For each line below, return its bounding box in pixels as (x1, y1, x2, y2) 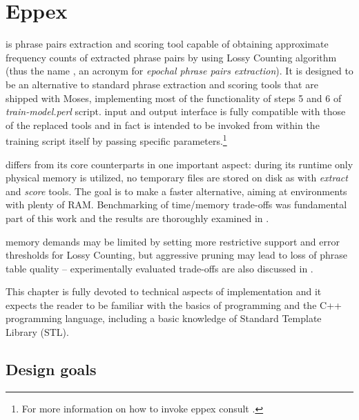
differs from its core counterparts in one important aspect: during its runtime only (6, 157, 353, 171)
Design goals (6, 359, 97, 380)
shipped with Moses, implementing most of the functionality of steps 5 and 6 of (6, 90, 342, 105)
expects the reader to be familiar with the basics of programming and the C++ (6, 297, 342, 312)
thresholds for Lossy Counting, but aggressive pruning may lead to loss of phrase (6, 248, 347, 262)
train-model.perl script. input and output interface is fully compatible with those (6, 104, 346, 119)
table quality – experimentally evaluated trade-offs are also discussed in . (6, 261, 313, 275)
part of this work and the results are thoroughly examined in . (6, 210, 269, 225)
